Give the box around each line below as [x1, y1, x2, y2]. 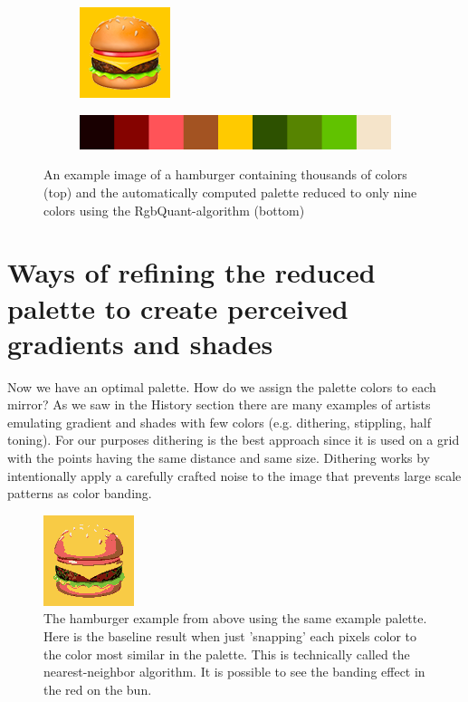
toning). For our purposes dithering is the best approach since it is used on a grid [7, 430, 460, 449]
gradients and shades [7, 324, 273, 361]
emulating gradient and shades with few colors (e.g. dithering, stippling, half [7, 412, 431, 431]
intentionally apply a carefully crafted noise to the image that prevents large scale [7, 466, 462, 485]
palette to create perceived [7, 289, 349, 326]
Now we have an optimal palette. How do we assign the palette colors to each [7, 377, 436, 396]
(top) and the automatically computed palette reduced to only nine [43, 183, 417, 201]
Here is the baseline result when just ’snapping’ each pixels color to [43, 627, 417, 646]
